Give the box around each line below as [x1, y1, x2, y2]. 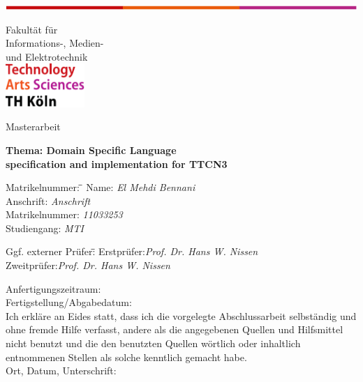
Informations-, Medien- [6, 36, 104, 50]
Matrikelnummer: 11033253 [6, 207, 123, 222]
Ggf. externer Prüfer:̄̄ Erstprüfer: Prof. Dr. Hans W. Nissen [6, 244, 258, 259]
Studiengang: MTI [6, 220, 84, 235]
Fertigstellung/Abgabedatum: [6, 295, 132, 310]
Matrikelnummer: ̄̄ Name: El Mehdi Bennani [6, 180, 195, 194]
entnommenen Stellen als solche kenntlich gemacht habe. [6, 349, 247, 364]
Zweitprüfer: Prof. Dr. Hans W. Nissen [6, 258, 170, 273]
